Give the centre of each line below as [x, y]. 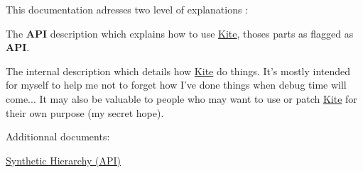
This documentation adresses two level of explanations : [127, 9]
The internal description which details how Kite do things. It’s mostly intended [178, 71]
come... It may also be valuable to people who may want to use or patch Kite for [181, 98]
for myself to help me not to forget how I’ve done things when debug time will [176, 85]
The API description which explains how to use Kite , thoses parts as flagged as [180, 33]
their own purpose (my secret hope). [85, 112]
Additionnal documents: [58, 136]
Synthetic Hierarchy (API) [64, 160]
